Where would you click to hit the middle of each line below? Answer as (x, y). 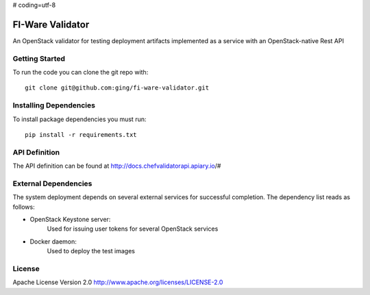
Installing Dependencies (54, 105)
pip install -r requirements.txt (81, 134)
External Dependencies (52, 183)
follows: (24, 207)
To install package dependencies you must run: (79, 119)
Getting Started (39, 58)
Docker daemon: (53, 241)
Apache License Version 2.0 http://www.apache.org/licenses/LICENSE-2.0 (118, 282)
